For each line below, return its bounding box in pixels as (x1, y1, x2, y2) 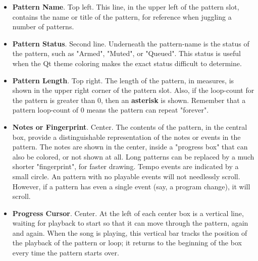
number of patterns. (12, 21, 74, 32)
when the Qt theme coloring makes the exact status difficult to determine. (12, 58, 242, 68)
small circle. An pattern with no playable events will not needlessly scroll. (12, 171, 240, 181)
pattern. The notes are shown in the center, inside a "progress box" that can (12, 141, 248, 152)
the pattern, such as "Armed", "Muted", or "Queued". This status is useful (12, 48, 241, 59)
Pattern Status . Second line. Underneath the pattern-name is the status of (12, 38, 249, 48)
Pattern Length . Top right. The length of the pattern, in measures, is (12, 75, 234, 85)
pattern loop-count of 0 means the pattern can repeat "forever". (12, 105, 209, 115)
